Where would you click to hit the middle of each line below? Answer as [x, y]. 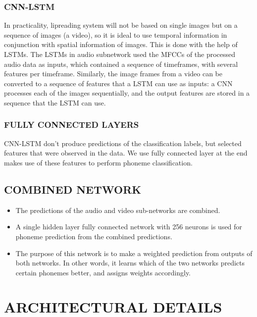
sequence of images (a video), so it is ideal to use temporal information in [116, 34]
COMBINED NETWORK [73, 189]
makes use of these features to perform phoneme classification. [98, 162]
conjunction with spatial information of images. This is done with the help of [121, 44]
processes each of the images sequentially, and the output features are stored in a [127, 93]
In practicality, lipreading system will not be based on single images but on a [121, 25]
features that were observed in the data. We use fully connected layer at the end [126, 153]
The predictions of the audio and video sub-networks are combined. [118, 210]
